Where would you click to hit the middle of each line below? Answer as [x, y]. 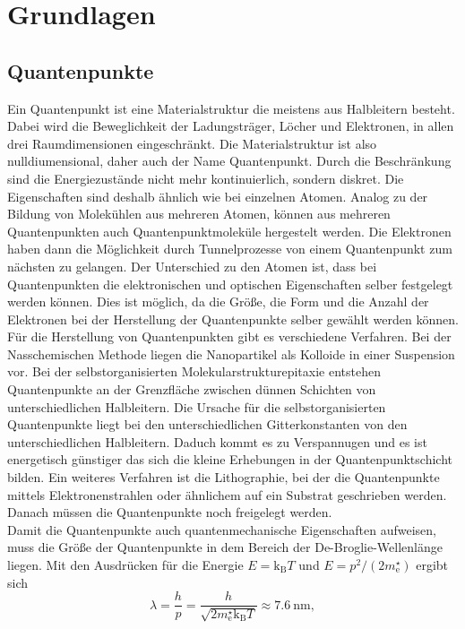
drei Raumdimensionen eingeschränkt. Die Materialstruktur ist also [192, 143]
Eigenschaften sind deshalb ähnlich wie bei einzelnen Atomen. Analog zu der [218, 196]
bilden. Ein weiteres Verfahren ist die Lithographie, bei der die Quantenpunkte [224, 477]
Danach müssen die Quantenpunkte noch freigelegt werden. [170, 512]
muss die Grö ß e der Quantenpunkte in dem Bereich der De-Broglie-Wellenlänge [225, 547]
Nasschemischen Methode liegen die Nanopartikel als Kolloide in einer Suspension [231, 353]
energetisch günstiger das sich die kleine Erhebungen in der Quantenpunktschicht [230, 459]
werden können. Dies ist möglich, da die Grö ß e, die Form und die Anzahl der [218, 302]
